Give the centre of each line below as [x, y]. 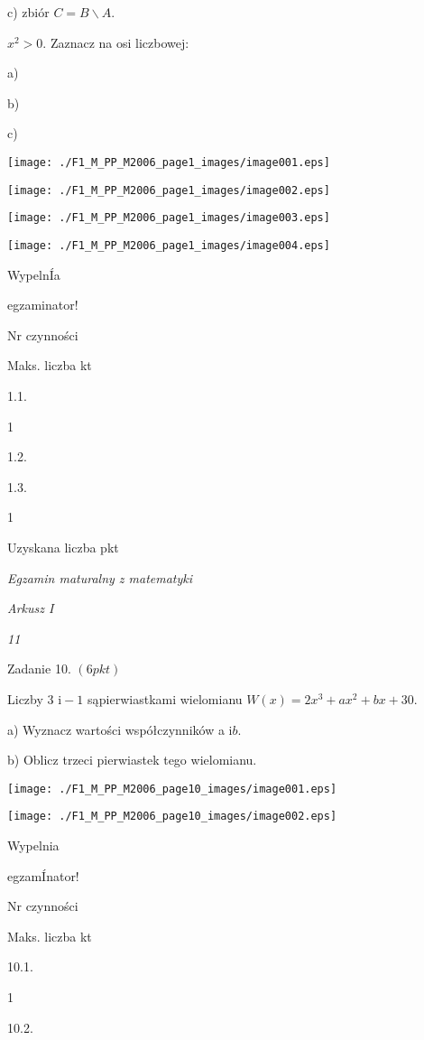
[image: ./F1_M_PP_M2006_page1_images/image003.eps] [169, 218]
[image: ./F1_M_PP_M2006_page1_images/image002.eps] [169, 190]
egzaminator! [43, 305]
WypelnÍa [34, 274]
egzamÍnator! [43, 875]
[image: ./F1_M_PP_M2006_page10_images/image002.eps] [172, 817]
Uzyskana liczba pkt [63, 547]
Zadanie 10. [39, 669]
